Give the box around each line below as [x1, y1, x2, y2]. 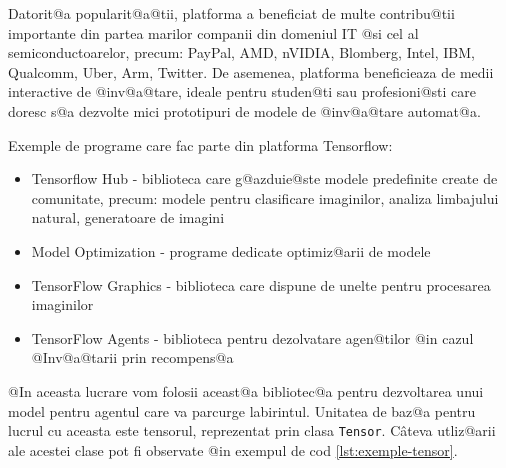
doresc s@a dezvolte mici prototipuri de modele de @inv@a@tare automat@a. [8, 100, 481, 121]
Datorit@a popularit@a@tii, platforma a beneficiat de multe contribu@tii [8, 3, 455, 23]
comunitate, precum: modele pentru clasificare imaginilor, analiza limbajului [31, 187, 499, 208]
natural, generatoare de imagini [31, 207, 225, 228]
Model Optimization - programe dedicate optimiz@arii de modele [31, 240, 431, 261]
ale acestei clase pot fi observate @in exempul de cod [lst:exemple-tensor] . [8, 439, 458, 460]
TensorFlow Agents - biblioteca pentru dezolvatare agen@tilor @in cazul [31, 327, 474, 348]
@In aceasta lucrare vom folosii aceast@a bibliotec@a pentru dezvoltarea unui [8, 380, 484, 401]
